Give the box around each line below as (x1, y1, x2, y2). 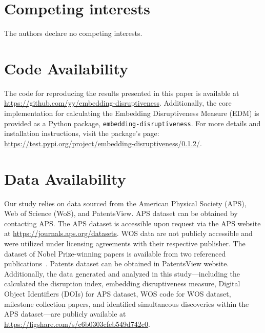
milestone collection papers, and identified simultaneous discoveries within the (4, 298, 249, 309)
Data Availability (4, 168, 126, 189)
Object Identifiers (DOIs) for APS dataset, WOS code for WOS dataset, (4, 288, 231, 299)
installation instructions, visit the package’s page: (4, 128, 159, 139)
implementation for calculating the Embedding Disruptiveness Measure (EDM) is (4, 108, 259, 119)
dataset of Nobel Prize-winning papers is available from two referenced (4, 248, 226, 259)
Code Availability (4, 57, 129, 79)
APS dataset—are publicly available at (4, 308, 126, 319)
